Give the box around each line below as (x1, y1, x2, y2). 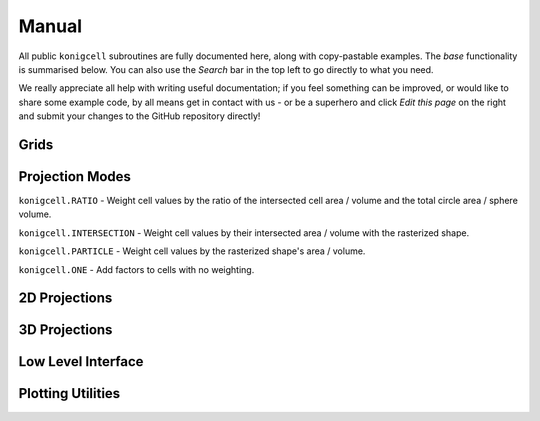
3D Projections (18, 321, 113, 339)
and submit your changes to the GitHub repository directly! (18, 110, 261, 122)
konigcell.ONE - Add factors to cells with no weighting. (18, 263, 255, 275)
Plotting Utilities (18, 385, 121, 402)
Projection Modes (18, 168, 132, 185)
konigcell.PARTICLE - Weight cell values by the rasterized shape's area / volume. (18, 245, 366, 257)
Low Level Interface (18, 353, 144, 370)
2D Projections (18, 290, 113, 307)
